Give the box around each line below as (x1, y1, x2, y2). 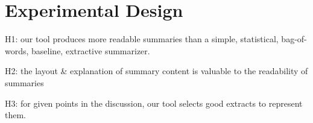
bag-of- (281, 33, 307, 45)
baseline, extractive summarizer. (31, 44, 150, 57)
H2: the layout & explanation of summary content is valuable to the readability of (5, 65, 308, 77)
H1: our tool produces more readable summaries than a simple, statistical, (5, 33, 279, 45)
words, (5, 44, 29, 57)
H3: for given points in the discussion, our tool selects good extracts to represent (5, 96, 303, 109)
